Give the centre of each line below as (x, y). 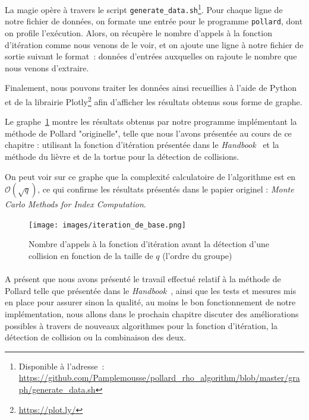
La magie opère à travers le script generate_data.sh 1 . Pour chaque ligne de (144, 9)
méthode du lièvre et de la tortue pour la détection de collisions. (122, 156)
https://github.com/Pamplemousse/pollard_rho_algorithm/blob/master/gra (159, 378)
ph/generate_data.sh (57, 389)
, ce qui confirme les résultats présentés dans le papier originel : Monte (166, 189)
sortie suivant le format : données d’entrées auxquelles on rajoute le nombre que (151, 56)
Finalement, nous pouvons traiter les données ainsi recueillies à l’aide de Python (151, 88)
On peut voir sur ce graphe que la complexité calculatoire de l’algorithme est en (150, 176)
